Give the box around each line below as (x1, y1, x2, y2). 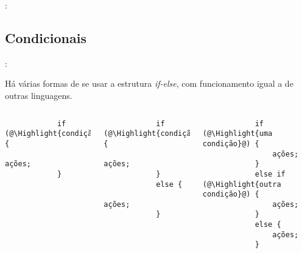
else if (255, 169, 286, 178)
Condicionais (5, 28, 86, 47)
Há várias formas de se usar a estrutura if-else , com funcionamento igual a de (5, 77, 293, 90)
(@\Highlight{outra (202, 180, 281, 189)
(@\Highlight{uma (202, 129, 273, 138)
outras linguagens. (5, 89, 72, 101)
